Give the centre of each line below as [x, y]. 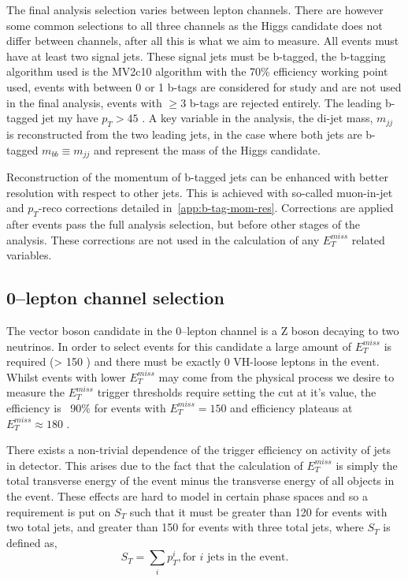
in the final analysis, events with [84, 102]
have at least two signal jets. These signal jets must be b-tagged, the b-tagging [196, 56]
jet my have [70, 118]
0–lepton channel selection [115, 298]
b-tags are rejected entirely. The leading [286, 102]
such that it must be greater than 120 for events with [258, 511]
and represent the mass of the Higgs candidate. [207, 149]
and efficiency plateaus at [291, 407]
